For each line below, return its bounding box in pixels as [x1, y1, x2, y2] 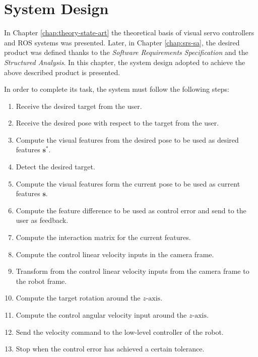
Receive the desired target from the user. [16, 100, 142, 111]
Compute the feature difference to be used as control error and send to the [16, 205, 246, 215]
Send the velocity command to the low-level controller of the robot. [16, 326, 224, 337]
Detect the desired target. [16, 161, 95, 172]
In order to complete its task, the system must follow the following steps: [4, 84, 230, 94]
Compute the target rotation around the [16, 292, 141, 303]
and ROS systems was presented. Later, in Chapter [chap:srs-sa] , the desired [4, 37, 240, 47]
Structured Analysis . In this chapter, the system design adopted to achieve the [4, 56, 245, 67]
